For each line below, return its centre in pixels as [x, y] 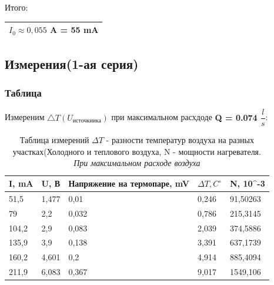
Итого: [16, 7]
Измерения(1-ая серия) [72, 63]
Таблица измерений [54, 140]
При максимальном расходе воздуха [137, 163]
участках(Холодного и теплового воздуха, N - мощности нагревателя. [137, 151]
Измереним [25, 117]
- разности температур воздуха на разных [180, 140]
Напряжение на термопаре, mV [129, 183]
